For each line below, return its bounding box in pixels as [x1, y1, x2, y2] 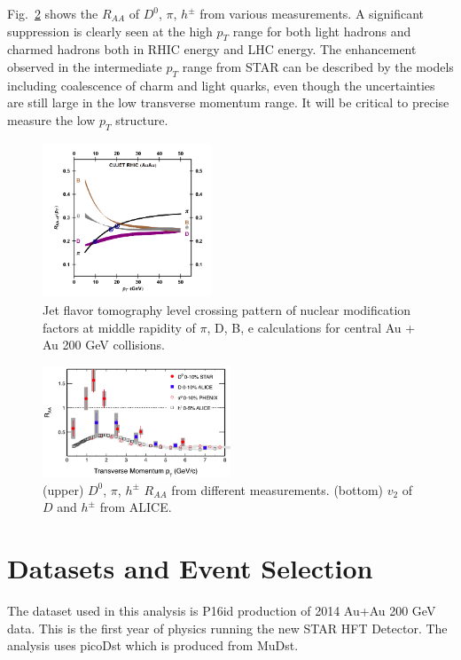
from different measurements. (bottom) [171, 480, 384, 499]
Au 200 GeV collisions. [43, 335, 165, 354]
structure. [115, 110, 168, 129]
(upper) [43, 480, 84, 499]
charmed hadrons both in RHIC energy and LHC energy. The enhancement [7, 40, 417, 59]
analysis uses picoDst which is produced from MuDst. [7, 636, 299, 655]
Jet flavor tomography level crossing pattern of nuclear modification [43, 300, 411, 318]
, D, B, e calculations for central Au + [207, 318, 416, 336]
